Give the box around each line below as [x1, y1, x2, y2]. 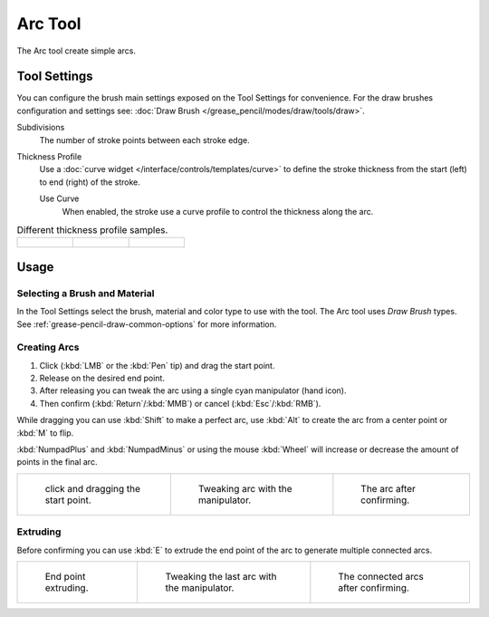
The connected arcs [338, 570, 425, 583]
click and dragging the [44, 482, 140, 495]
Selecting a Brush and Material [16, 286, 155, 299]
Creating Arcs [16, 341, 80, 353]
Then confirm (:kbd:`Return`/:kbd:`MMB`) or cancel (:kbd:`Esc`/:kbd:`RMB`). [39, 398, 321, 409]
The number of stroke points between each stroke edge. [39, 134, 250, 145]
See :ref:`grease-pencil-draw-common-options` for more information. [16, 318, 277, 330]
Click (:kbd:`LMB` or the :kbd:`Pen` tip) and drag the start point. [39, 360, 275, 371]
